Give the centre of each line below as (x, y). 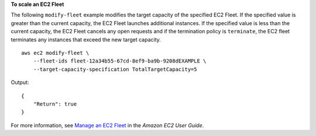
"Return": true (55, 104)
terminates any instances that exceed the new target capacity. (86, 39)
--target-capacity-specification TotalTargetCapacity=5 (115, 69)
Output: (20, 82)
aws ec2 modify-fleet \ (55, 53)
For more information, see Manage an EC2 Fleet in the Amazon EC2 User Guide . (107, 125)
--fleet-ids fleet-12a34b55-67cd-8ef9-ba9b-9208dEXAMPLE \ (120, 61)
